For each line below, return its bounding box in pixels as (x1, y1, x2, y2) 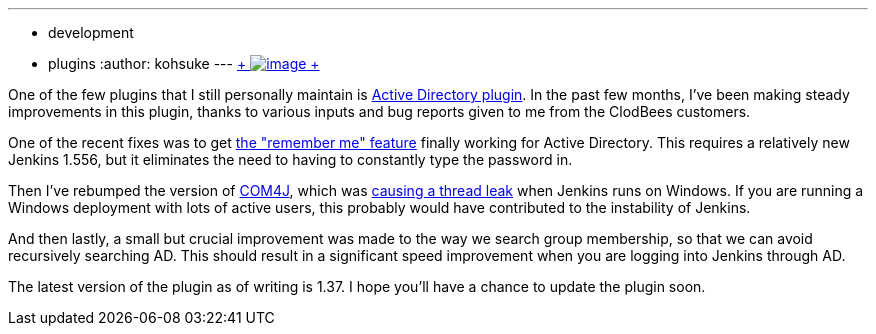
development (48, 24, 134, 41)
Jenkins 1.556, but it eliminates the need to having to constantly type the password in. (8, 151, 573, 168)
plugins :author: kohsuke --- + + (48, 55, 320, 72)
